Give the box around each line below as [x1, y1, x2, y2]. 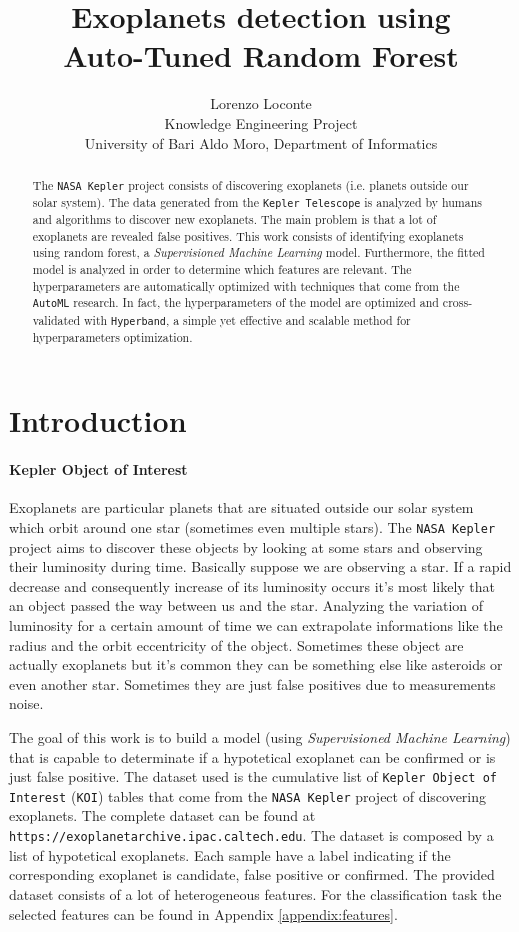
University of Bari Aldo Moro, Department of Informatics [84, 132, 438, 153]
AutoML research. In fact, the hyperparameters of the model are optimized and [32, 294, 439, 311]
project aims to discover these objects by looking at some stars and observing [9, 536, 483, 557]
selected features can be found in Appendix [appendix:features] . [9, 903, 398, 924]
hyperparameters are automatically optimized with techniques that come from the [32, 277, 460, 294]
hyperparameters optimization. [32, 328, 193, 345]
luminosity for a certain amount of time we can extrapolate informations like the [9, 615, 503, 635]
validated [32, 311, 81, 328]
